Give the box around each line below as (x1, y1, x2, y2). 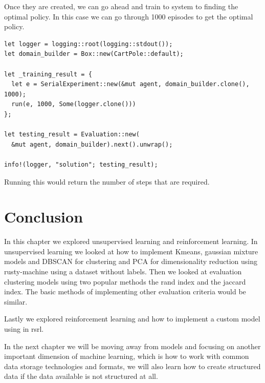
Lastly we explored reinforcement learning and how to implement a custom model (4, 313, 260, 324)
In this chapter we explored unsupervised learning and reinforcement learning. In (4, 236, 258, 247)
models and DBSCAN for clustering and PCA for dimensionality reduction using (4, 256, 257, 267)
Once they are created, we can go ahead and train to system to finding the (4, 1, 238, 11)
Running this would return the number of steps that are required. (4, 176, 210, 187)
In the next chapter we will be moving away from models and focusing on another (4, 340, 261, 351)
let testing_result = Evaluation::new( (4, 131, 140, 138)
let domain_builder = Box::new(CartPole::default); (4, 50, 184, 58)
